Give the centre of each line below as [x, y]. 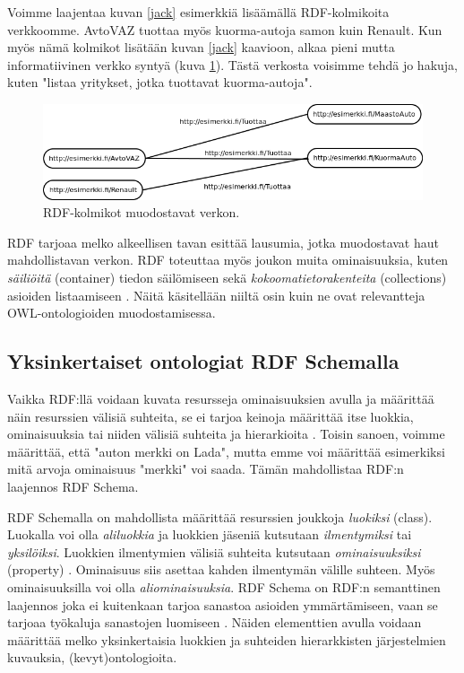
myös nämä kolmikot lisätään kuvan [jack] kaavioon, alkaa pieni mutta [201, 47]
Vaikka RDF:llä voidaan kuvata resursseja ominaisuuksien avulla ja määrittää [221, 399]
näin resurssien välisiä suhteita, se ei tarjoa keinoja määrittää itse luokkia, [211, 416]
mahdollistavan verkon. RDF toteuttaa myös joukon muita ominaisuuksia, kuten [228, 260]
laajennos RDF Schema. [73, 487]
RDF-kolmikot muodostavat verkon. [142, 212]
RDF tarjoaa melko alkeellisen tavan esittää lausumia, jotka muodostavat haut [223, 242]
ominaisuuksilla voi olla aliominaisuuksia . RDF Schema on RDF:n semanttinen [224, 587]
